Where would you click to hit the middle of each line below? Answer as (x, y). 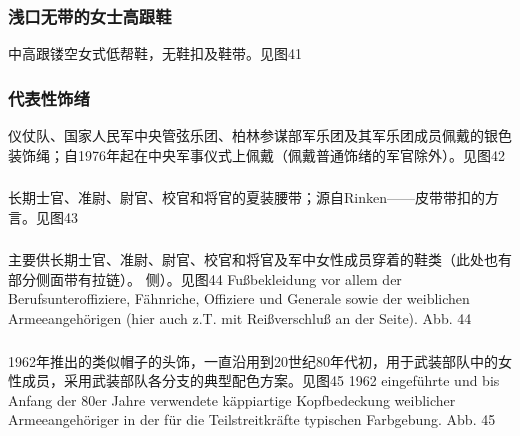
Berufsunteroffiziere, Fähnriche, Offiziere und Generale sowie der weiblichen (239, 298)
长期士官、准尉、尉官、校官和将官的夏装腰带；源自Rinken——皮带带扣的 (246, 197)
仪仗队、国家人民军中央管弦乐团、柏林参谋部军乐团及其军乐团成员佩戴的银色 (260, 135)
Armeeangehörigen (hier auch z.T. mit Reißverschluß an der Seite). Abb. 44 (240, 318)
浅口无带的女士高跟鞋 (90, 15)
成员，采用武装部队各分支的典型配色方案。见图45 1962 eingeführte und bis (260, 380)
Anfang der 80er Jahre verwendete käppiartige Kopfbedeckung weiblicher (232, 399)
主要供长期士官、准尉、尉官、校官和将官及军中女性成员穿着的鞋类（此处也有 (260, 259)
